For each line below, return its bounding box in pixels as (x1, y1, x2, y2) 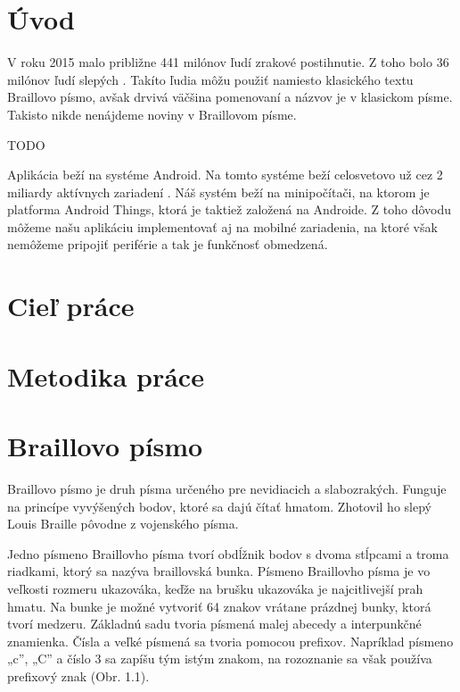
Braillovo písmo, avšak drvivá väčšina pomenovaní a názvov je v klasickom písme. (7, 88, 453, 106)
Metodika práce (7, 357, 204, 394)
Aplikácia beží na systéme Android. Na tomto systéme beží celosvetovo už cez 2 (7, 165, 443, 184)
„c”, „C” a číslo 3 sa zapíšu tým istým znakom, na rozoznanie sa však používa (7, 649, 432, 668)
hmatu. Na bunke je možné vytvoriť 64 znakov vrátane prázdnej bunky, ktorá (7, 596, 431, 615)
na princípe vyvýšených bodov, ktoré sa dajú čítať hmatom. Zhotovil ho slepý (7, 496, 431, 515)
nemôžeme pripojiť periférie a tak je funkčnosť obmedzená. (7, 235, 328, 254)
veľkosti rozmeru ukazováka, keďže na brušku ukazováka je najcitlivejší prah (7, 579, 423, 597)
